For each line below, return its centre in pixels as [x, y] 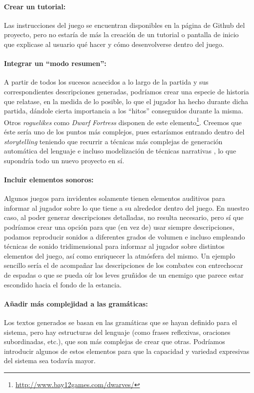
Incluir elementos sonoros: [49, 179]
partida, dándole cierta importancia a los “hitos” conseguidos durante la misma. [124, 111]
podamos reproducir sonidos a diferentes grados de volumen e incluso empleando [125, 236]
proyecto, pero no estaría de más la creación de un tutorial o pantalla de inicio [121, 34]
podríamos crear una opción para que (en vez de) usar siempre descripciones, [119, 227]
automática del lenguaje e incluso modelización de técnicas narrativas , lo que [120, 151]
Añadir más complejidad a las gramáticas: [76, 303]
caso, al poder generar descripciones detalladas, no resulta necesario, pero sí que [124, 217]
